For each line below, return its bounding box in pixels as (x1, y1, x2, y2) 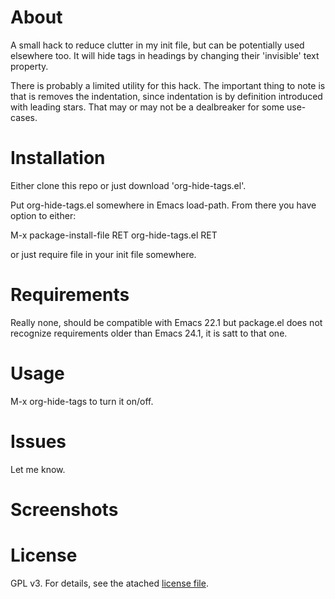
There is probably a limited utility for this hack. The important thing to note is (10, 79, 326, 91)
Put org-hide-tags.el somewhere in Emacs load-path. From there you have (10, 199, 317, 211)
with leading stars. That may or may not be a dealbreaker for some (10, 101, 285, 113)
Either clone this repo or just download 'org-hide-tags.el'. (10, 179, 247, 191)
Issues (10, 430, 67, 453)
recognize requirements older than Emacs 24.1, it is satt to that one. (10, 327, 288, 339)
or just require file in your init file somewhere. (10, 248, 197, 260)
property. (10, 60, 49, 72)
